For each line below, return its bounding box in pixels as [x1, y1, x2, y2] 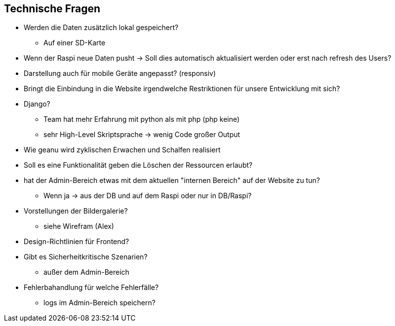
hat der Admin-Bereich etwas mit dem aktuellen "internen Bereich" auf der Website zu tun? [24, 176, 320, 185]
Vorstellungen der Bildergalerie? [24, 207, 128, 216]
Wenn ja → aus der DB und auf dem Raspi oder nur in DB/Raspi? [43, 191, 252, 200]
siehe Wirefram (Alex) [43, 222, 114, 231]
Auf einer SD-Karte [43, 38, 106, 47]
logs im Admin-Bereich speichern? [43, 298, 156, 307]
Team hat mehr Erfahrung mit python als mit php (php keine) [43, 115, 240, 124]
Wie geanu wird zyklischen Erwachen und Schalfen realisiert [24, 145, 221, 154]
